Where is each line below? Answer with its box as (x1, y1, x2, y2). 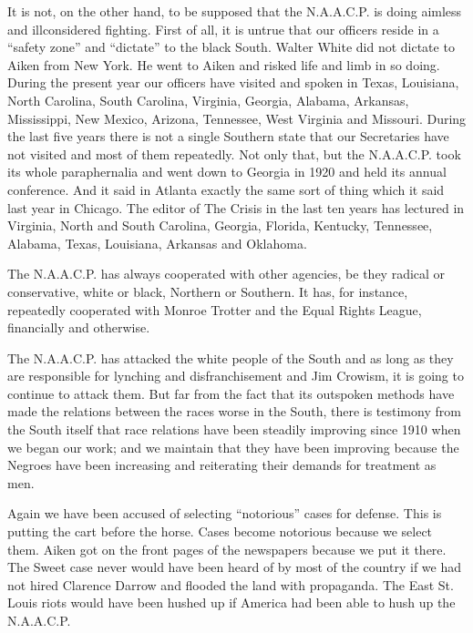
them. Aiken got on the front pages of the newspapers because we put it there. (7, 539, 447, 558)
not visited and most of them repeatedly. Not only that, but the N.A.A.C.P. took (7, 144, 461, 163)
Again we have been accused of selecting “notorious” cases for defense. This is (7, 504, 442, 523)
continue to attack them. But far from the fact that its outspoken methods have (7, 383, 455, 403)
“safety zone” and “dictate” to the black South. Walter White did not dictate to (7, 37, 455, 56)
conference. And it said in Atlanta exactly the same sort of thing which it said (7, 179, 445, 199)
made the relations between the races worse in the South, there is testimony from (7, 402, 461, 421)
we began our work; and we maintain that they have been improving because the (7, 437, 459, 456)
